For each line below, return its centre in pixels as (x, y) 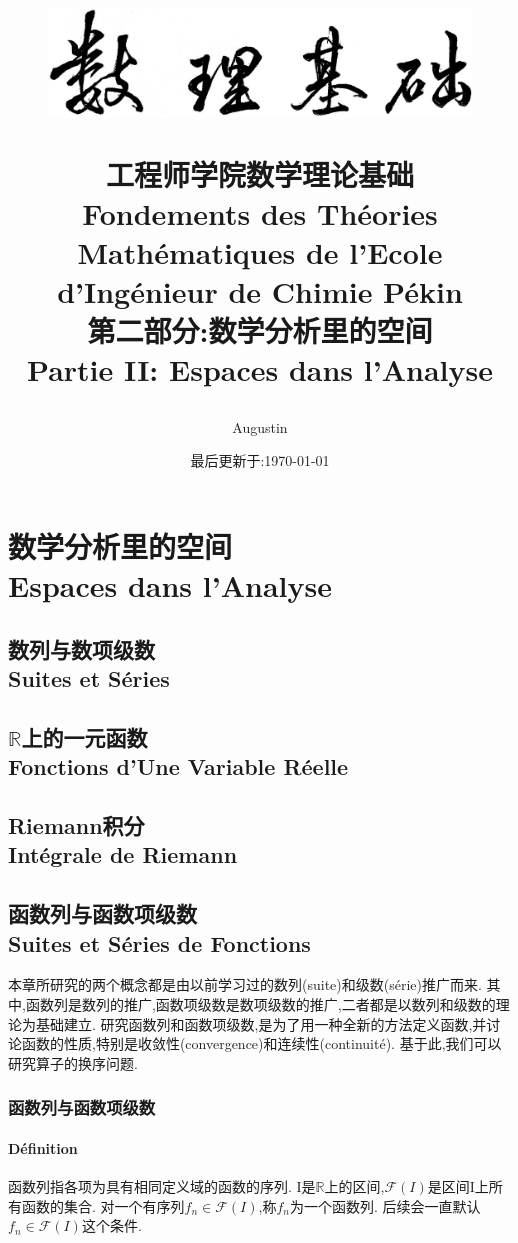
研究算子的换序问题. (73, 1062)
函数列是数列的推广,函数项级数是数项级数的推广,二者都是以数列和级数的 (260, 1003)
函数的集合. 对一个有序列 (103, 1205)
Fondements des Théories (260, 212)
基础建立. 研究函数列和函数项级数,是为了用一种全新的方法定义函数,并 (261, 1023)
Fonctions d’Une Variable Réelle (178, 766)
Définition (43, 1147)
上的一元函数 (84, 736)
